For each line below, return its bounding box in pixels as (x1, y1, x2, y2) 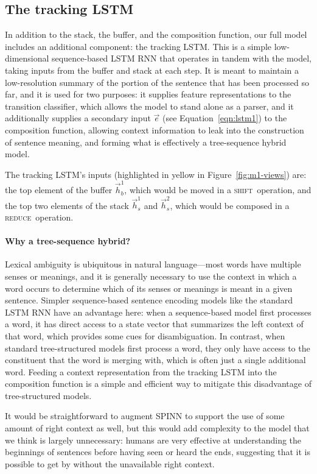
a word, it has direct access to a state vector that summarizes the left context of (5, 317, 304, 330)
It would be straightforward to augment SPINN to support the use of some (5, 409, 285, 422)
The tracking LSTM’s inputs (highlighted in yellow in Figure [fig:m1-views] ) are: (5, 168, 307, 180)
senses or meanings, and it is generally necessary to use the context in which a (5, 269, 297, 282)
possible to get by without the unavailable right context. (5, 457, 215, 470)
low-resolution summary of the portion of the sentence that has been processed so (5, 76, 309, 88)
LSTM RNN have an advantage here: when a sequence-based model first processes (5, 305, 312, 318)
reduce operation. (5, 210, 74, 223)
